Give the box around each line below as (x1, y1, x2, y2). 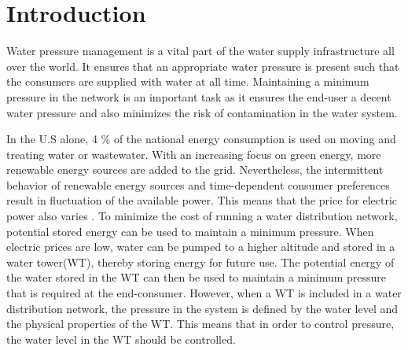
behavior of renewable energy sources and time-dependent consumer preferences (6, 176, 390, 193)
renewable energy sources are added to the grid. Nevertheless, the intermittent (6, 161, 384, 178)
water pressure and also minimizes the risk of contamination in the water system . (6, 104, 398, 120)
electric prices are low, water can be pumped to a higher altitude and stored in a (6, 238, 395, 255)
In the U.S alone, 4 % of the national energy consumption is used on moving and (6, 131, 396, 147)
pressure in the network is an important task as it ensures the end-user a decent (6, 88, 391, 105)
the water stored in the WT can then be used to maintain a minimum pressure (6, 269, 387, 286)
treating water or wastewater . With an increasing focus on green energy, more (6, 146, 381, 162)
